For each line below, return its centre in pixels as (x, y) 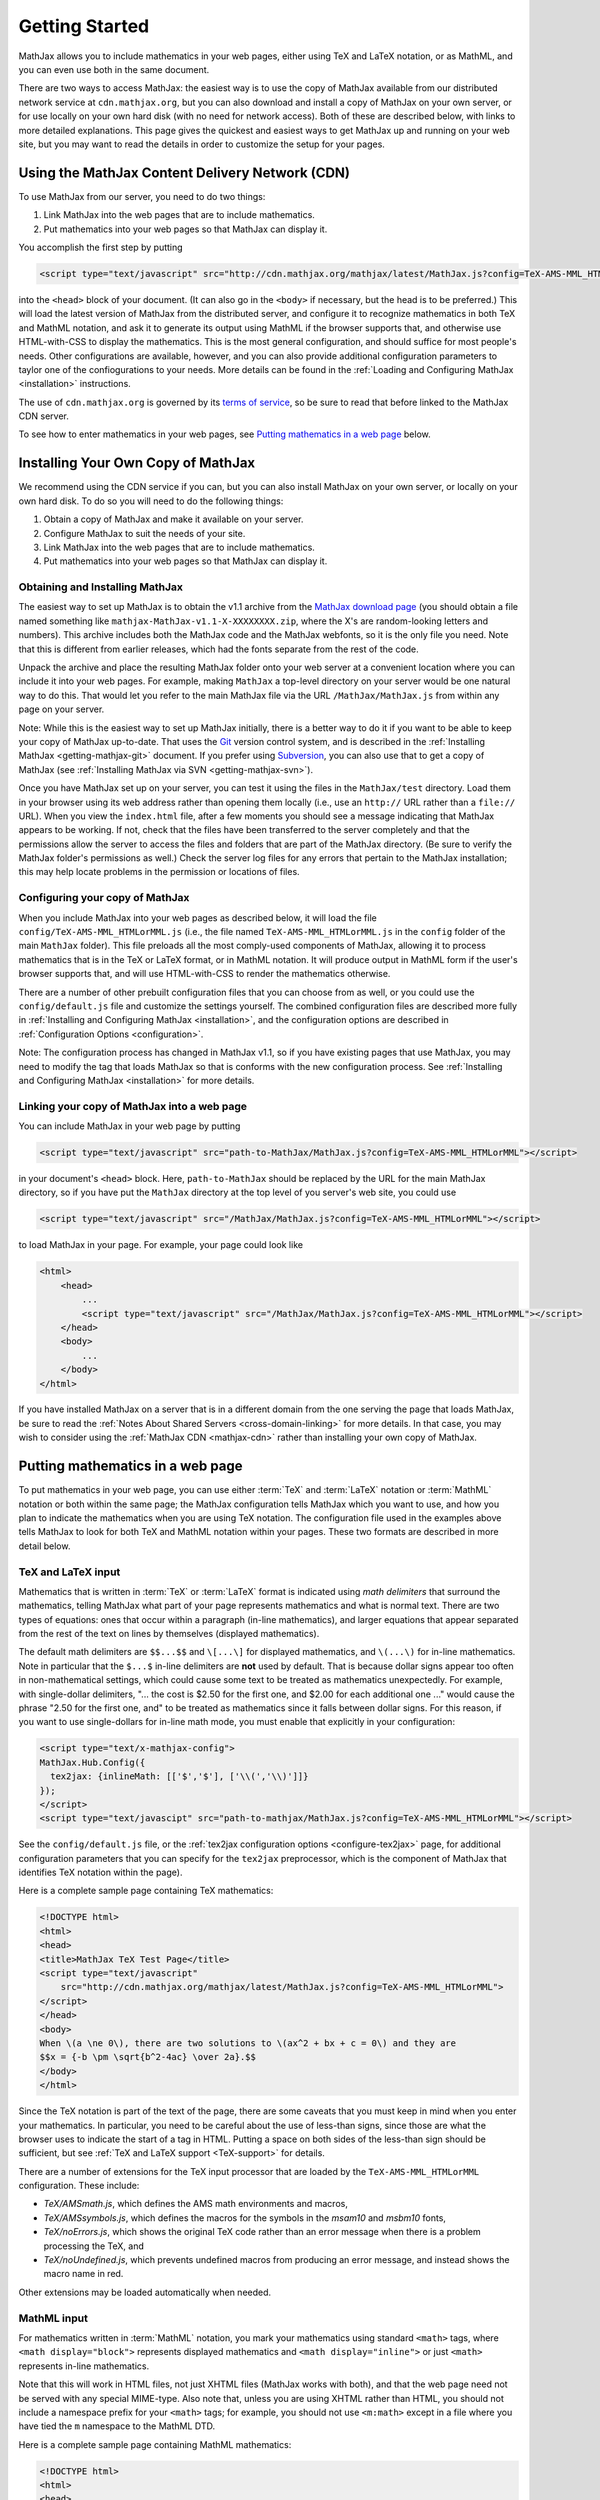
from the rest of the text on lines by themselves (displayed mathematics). (169, 1634)
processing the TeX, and (94, 2246)
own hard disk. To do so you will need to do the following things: (151, 501)
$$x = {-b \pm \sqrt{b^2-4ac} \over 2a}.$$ (148, 2057)
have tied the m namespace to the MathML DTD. (117, 2426)
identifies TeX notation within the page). (100, 1872)
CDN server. (44, 416)
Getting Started (84, 26)
